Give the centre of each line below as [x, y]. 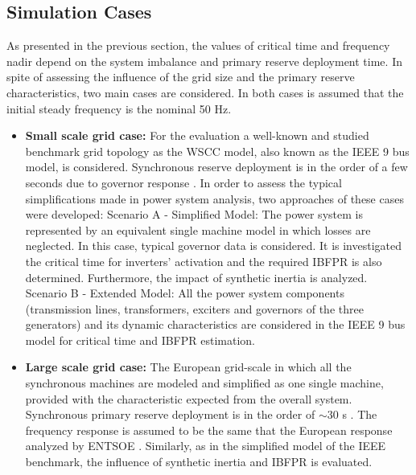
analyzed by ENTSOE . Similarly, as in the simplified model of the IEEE [206, 446]
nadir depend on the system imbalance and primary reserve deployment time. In [204, 61]
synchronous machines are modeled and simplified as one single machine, [204, 383]
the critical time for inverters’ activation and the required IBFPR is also [204, 261]
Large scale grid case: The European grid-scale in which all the [188, 367]
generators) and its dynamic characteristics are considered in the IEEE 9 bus [215, 324]
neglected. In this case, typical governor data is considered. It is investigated [214, 246]
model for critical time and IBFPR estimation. [140, 340]
